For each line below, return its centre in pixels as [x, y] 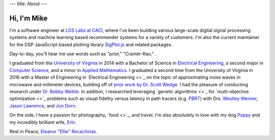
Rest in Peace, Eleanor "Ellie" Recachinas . [53, 131]
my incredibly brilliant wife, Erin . [43, 122]
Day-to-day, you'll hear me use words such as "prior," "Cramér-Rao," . [83, 54]
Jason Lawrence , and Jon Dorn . [43, 106]
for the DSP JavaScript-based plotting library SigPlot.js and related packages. [91, 44]
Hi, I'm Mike [29, 18]
